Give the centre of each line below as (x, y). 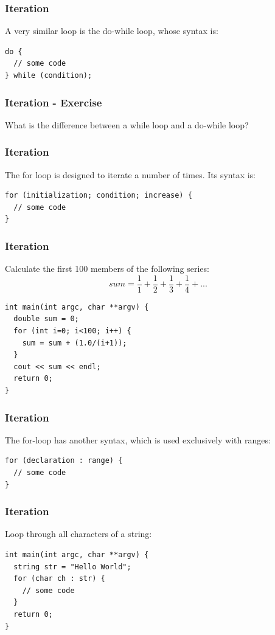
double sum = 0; (46, 319)
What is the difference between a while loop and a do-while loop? (127, 124)
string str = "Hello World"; (72, 567)
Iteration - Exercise (54, 102)
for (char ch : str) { (59, 579)
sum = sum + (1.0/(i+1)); (75, 343)
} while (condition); (49, 75)
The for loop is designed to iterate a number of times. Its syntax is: (130, 174)
